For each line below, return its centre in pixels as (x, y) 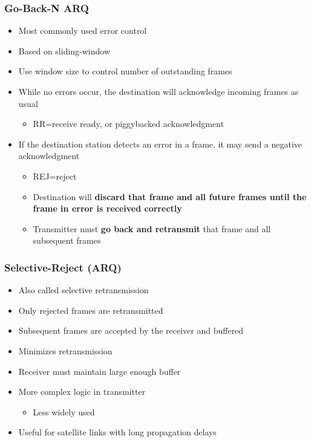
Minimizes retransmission (65, 350)
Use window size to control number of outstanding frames (125, 71)
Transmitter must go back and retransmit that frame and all (152, 228)
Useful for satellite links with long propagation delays (117, 432)
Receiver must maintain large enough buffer (100, 371)
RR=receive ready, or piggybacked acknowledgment (129, 124)
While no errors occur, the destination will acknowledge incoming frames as (159, 91)
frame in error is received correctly (107, 208)
